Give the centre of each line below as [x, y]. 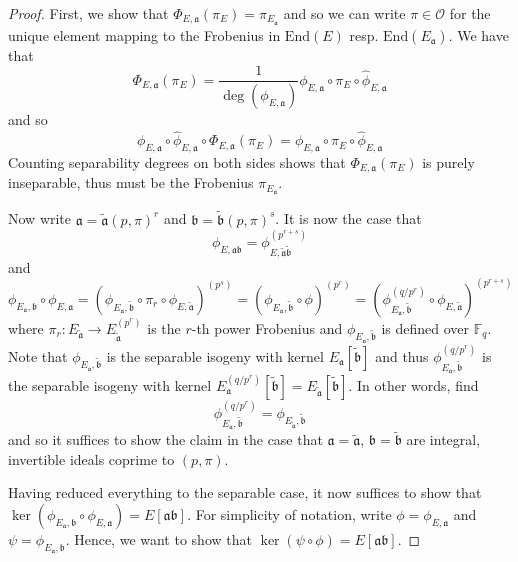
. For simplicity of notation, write [289, 514]
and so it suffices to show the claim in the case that [165, 439]
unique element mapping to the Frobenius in [144, 34]
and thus [402, 355]
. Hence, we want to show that [158, 539]
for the [470, 13]
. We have [478, 34]
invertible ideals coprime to [91, 458]
